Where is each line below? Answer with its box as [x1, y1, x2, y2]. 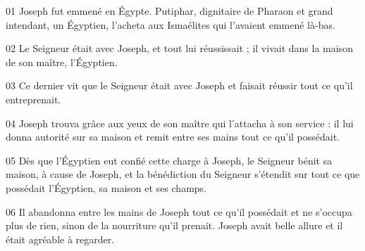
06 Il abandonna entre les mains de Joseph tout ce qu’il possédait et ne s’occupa [6, 204, 352, 219]
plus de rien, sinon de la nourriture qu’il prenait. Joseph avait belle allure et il [6, 218, 343, 233]
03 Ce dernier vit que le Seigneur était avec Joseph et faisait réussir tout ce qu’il [6, 78, 353, 93]
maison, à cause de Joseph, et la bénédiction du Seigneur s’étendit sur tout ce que [6, 167, 360, 181]
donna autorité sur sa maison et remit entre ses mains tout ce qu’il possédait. [6, 129, 340, 144]
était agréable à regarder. [6, 231, 115, 246]
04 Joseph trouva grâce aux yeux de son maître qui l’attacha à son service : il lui [6, 115, 354, 130]
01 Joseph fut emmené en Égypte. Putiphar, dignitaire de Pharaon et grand [6, 4, 333, 18]
